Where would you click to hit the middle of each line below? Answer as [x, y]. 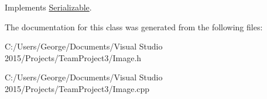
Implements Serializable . [48, 7]
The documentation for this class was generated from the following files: [134, 26]
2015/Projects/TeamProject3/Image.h [73, 57]
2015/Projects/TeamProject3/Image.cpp [77, 88]
